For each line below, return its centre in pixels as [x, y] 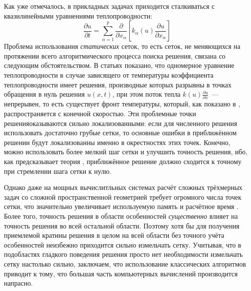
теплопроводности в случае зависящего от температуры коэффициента [109, 74]
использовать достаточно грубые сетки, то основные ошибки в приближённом [120, 133]
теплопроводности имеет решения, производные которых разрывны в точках [118, 84]
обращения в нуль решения [45, 94]
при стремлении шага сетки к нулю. [58, 171]
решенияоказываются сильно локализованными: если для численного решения [121, 123]
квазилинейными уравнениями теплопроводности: [78, 15]
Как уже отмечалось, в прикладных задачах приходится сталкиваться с [109, 6]
